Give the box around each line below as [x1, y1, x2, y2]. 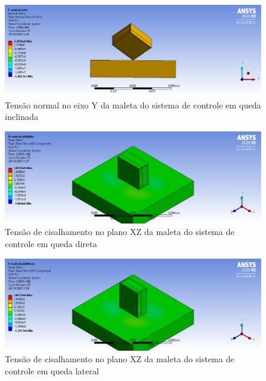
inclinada [5, 110, 39, 123]
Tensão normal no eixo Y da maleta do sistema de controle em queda [5, 98, 261, 111]
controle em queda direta [5, 237, 97, 250]
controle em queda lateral [5, 364, 99, 377]
